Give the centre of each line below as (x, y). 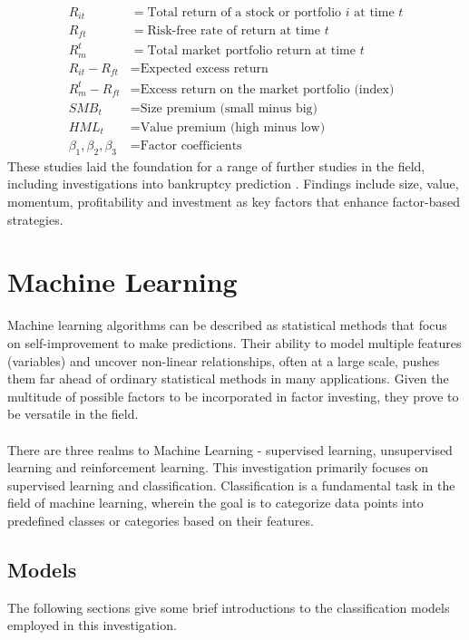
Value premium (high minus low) (233, 128)
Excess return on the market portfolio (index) (267, 89)
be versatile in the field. (73, 414)
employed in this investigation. (92, 625)
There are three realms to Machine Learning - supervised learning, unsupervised (230, 449)
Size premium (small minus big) (229, 108)
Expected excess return (204, 68)
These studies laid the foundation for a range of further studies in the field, (216, 165)
